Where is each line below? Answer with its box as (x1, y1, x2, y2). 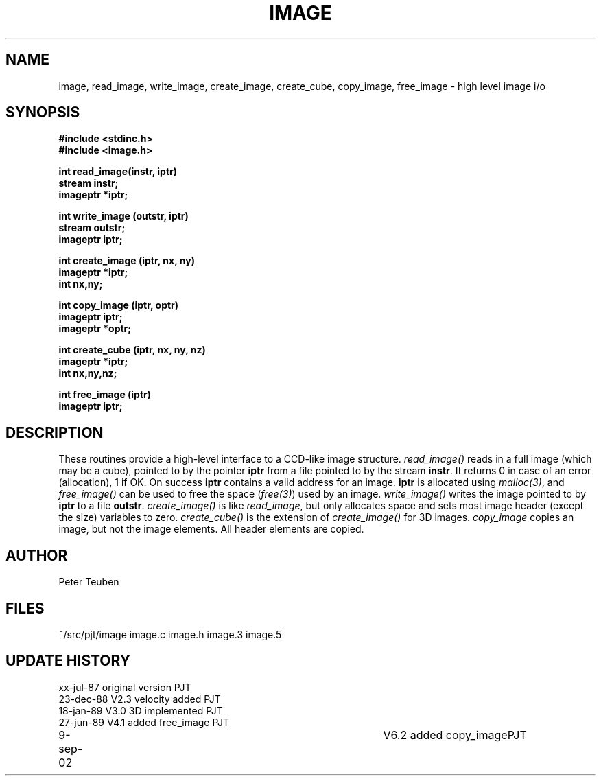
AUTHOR (5, 546, 68, 564)
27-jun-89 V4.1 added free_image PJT (58, 716, 230, 728)
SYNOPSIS (5, 104, 80, 121)
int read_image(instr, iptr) (58, 165, 178, 178)
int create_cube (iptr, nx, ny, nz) (58, 344, 206, 356)
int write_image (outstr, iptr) (58, 210, 189, 222)
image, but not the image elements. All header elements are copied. (58, 523, 364, 535)
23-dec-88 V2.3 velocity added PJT (58, 692, 221, 705)
